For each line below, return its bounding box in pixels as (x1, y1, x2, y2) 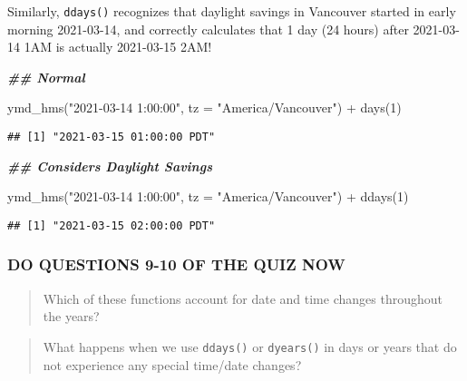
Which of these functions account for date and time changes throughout (43, 288, 443, 308)
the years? (43, 307, 100, 326)
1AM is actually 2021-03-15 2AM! (24, 37, 212, 56)
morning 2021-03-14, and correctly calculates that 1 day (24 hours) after (7, 19, 409, 38)
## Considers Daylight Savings (7, 156, 212, 175)
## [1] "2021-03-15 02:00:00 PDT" (7, 219, 216, 232)
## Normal (7, 67, 85, 86)
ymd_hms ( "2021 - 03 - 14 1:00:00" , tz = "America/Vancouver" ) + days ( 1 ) (7, 98, 402, 117)
